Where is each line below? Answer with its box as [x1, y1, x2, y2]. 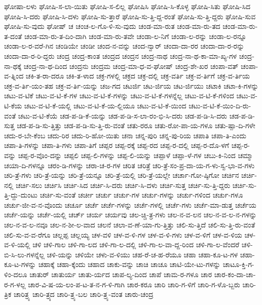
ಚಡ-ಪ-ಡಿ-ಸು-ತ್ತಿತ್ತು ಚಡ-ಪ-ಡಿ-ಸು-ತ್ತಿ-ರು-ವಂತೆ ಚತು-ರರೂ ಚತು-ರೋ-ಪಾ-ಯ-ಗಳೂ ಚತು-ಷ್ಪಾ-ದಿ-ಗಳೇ [17, 120, 255, 131]
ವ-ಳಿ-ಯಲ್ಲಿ [4, 239, 30, 250]
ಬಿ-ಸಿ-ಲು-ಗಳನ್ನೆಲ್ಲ [4, 249, 45, 259]
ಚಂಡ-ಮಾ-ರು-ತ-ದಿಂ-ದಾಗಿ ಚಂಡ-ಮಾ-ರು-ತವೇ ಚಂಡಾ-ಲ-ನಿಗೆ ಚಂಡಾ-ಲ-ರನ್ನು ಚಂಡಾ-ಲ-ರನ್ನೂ [24, 30, 247, 41]
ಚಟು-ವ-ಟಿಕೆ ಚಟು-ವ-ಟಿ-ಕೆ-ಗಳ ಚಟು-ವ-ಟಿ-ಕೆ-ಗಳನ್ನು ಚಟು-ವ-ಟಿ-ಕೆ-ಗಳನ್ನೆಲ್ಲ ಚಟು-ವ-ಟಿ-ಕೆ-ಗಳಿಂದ [4, 90, 234, 101]
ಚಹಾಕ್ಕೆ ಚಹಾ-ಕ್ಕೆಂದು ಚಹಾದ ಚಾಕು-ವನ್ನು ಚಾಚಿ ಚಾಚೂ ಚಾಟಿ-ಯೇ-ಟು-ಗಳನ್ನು [38, 259, 220, 270]
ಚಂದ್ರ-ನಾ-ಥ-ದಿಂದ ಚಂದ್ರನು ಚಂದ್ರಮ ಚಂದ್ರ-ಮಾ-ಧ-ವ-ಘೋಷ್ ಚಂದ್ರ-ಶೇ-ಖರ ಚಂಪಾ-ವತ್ [23, 60, 239, 71]
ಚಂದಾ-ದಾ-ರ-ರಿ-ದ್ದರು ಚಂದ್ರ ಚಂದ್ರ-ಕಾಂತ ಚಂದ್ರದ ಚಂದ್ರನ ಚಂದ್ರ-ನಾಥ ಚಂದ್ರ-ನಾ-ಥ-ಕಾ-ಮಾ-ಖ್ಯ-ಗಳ [4, 50, 237, 61]
